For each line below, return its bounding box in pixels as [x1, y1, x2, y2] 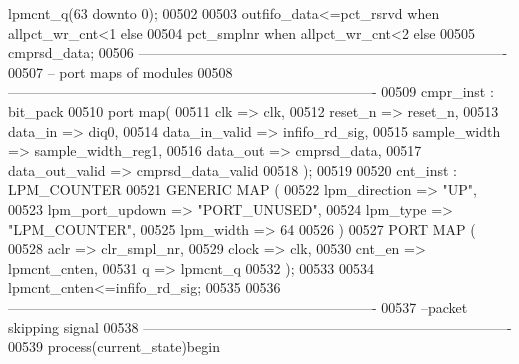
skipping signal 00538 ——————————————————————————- [8, 316, 512, 337]
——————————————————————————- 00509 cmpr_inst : [8, 81, 494, 102]
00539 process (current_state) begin [8, 336, 220, 357]
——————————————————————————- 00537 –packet [8, 296, 468, 317]
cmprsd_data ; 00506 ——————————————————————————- [8, 42, 508, 63]
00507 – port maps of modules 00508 [8, 61, 233, 82]
